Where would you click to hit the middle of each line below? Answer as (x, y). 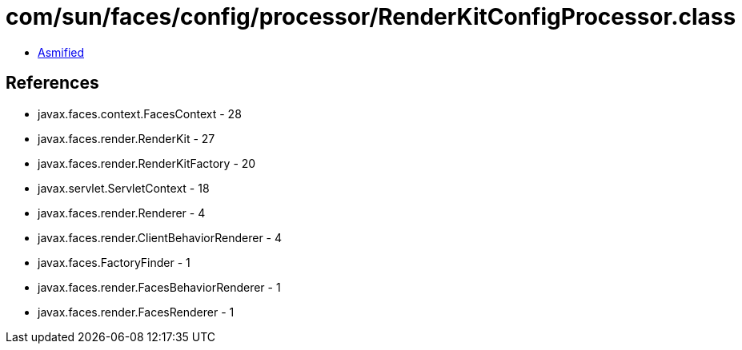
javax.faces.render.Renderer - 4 (122, 213)
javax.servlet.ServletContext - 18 (124, 188)
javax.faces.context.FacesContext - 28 (140, 113)
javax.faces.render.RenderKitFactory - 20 (147, 163)
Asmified (61, 52)
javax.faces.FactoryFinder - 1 (114, 262)
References (52, 83)
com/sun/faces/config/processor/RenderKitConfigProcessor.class (371, 17)
